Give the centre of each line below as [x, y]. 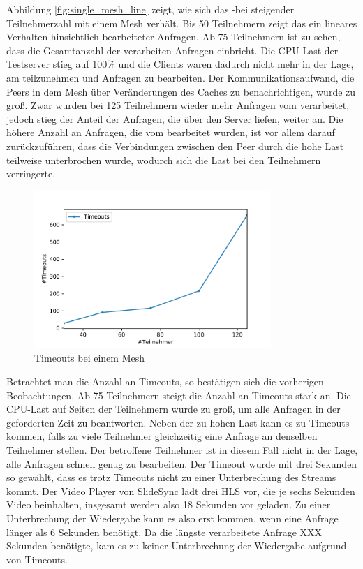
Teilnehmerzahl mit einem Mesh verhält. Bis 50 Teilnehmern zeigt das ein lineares [182, 23]
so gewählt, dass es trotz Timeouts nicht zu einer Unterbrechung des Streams [171, 477]
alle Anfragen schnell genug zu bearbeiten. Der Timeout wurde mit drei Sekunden [182, 463]
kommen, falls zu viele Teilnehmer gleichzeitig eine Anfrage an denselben [162, 436]
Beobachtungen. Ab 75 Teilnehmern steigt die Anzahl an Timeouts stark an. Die [179, 395]
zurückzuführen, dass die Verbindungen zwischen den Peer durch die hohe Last [175, 146]
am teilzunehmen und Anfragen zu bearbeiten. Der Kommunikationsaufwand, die [180, 77]
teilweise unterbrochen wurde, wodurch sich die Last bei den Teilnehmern [164, 160]
